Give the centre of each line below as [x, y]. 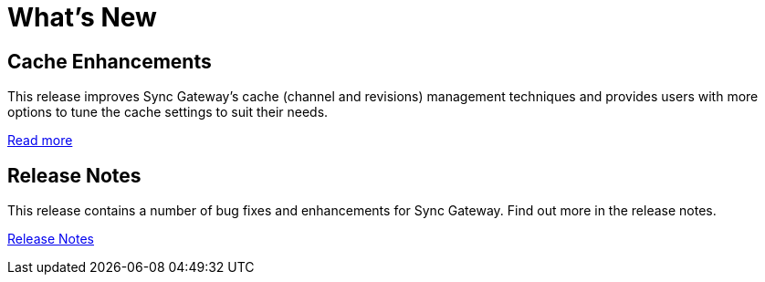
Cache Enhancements [110, 61]
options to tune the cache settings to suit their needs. [168, 112]
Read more [40, 141]
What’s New [82, 17]
